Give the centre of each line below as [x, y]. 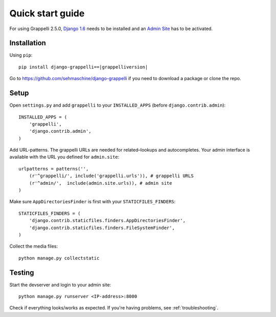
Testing [22, 272]
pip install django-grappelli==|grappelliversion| [83, 67]
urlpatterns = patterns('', [54, 169]
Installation [28, 43]
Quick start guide [47, 13]
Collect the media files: [34, 246]
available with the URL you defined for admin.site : [64, 157]
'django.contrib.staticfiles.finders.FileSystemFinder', [102, 228]
